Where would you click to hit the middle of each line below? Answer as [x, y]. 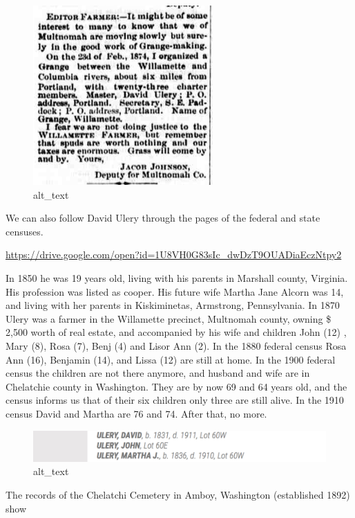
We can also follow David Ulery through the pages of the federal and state [163, 218]
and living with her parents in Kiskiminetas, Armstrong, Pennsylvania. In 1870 [173, 305]
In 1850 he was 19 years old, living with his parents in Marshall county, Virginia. [177, 277]
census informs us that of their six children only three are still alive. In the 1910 [175, 400]
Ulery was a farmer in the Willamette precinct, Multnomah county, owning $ [169, 318]
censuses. [25, 231]
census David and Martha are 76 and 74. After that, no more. [136, 413]
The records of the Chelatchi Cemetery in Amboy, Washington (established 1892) [178, 495]
